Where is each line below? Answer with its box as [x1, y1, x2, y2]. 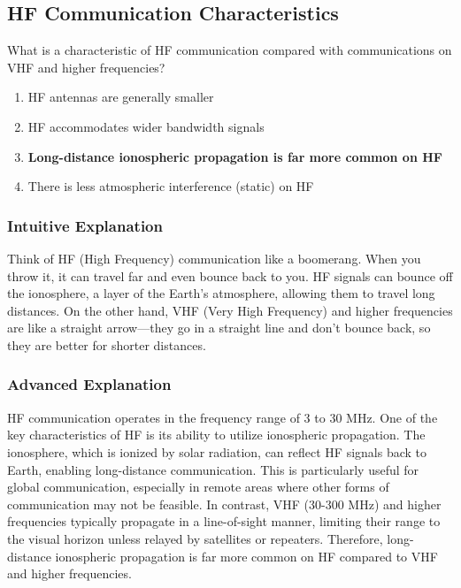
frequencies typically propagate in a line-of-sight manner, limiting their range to [7, 512, 441, 531]
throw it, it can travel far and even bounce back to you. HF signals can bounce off [7, 266, 453, 285]
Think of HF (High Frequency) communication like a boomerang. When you [7, 248, 421, 267]
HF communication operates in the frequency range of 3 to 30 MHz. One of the [7, 408, 438, 426]
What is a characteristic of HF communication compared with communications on [7, 41, 452, 59]
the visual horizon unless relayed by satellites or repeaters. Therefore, [7, 529, 383, 547]
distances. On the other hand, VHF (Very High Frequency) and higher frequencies [7, 301, 453, 319]
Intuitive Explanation [7, 214, 163, 236]
